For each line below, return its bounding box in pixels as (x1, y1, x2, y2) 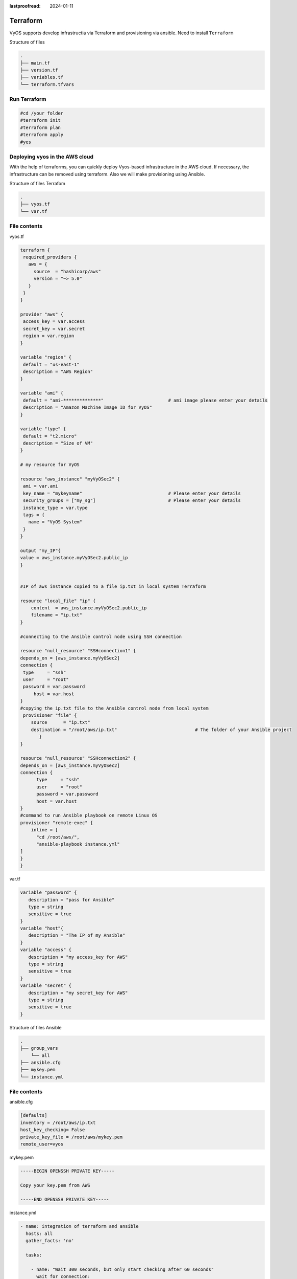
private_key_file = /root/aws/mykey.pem (20, 1134, 122, 1140)
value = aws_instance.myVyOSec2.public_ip (20, 555, 128, 561)
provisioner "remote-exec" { (20, 820, 93, 826)
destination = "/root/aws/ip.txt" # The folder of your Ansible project (31, 726, 292, 733)
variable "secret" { (20, 983, 71, 988)
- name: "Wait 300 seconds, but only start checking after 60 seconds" (31, 1266, 214, 1272)
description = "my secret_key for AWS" (28, 990, 128, 996)
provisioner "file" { (23, 712, 77, 718)
